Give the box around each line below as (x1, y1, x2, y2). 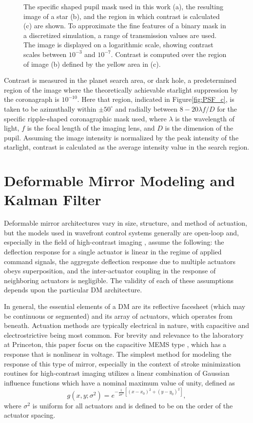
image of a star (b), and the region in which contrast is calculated (23, 11, 220, 21)
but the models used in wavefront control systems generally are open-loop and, (4, 227, 239, 237)
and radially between (115, 103, 178, 114)
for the (217, 103, 237, 114)
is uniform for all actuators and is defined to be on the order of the (32, 400, 233, 410)
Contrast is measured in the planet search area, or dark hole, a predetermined (4, 75, 236, 85)
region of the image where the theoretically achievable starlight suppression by (4, 84, 238, 95)
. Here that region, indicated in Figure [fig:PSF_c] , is (77, 94, 234, 104)
